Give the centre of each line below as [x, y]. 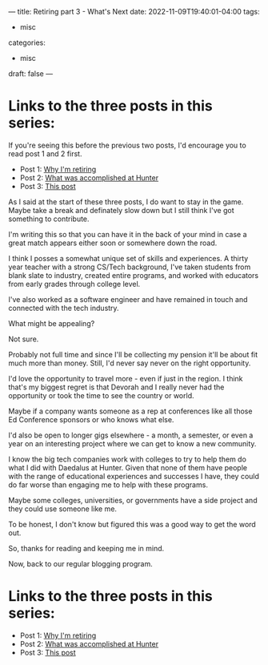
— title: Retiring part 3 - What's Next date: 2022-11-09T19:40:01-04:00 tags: [134, 12]
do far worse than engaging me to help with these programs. [108, 485]
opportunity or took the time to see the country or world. [101, 395]
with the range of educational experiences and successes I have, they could [134, 476]
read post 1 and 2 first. [45, 153]
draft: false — [31, 74]
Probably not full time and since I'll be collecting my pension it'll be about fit [133, 354]
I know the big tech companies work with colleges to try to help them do [127, 459]
